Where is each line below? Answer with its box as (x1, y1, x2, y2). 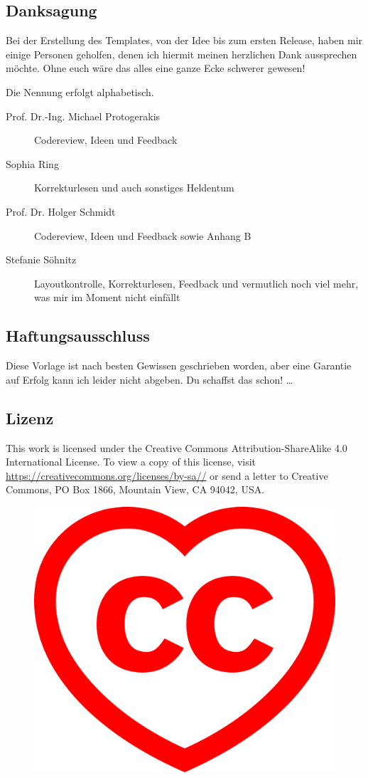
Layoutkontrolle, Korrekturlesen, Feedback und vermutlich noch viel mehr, (34, 275, 359, 290)
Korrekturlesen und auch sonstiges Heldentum (34, 180, 234, 195)
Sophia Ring (6, 156, 59, 171)
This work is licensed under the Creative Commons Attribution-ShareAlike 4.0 (6, 440, 347, 455)
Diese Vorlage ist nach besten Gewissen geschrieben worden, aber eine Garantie (6, 358, 352, 373)
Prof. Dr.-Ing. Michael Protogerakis (6, 108, 161, 123)
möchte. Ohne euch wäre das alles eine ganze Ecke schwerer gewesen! (6, 61, 305, 75)
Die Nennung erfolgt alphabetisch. (6, 84, 154, 99)
